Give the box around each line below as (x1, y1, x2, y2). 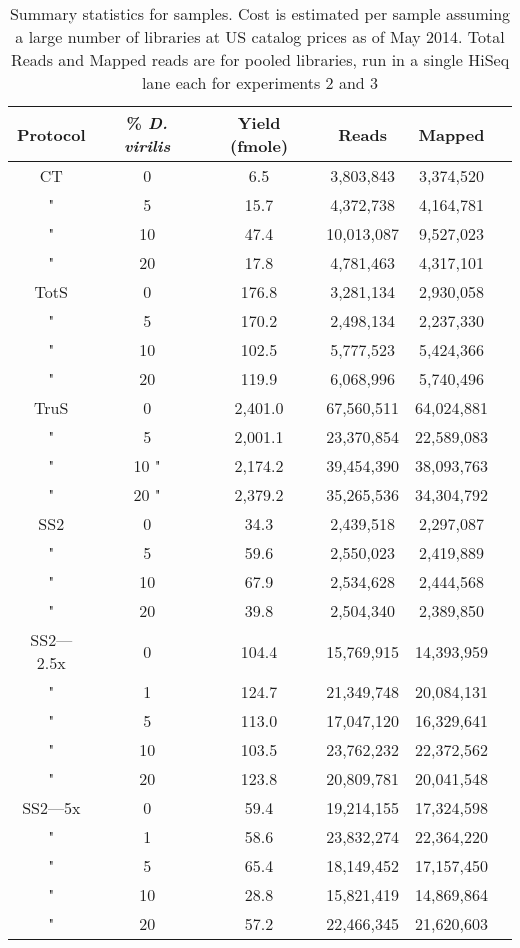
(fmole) (230, 134, 289, 157)
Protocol (16, 122, 86, 146)
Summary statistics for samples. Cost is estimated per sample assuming (9, 2, 511, 25)
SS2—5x (22, 796, 81, 819)
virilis (124, 134, 171, 157)
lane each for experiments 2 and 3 (141, 71, 379, 94)
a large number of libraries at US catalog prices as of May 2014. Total (15, 25, 505, 48)
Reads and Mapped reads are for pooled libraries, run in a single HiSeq (10, 48, 510, 71)
